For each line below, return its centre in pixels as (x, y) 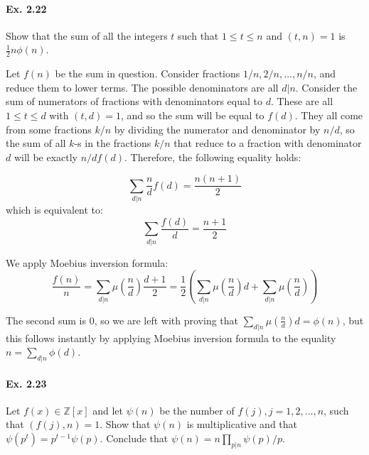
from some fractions (49, 129)
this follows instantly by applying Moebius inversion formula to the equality (171, 338)
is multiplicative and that (242, 424)
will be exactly (46, 157)
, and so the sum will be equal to (192, 115)
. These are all (302, 101)
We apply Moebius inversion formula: (87, 262)
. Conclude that (134, 438)
